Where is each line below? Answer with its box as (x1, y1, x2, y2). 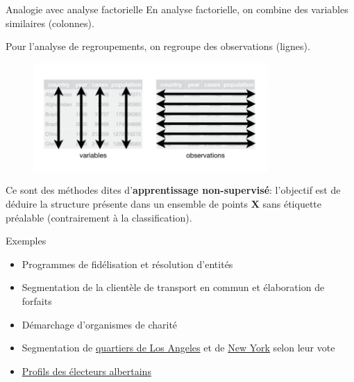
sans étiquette (262, 197, 322, 211)
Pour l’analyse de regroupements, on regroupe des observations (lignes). (6, 39, 310, 53)
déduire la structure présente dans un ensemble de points (6, 197, 248, 211)
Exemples (6, 233, 47, 248)
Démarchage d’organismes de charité (22, 317, 178, 331)
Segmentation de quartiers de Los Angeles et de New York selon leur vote (22, 340, 335, 355)
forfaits (22, 293, 52, 308)
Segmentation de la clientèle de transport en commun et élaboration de (22, 280, 325, 294)
